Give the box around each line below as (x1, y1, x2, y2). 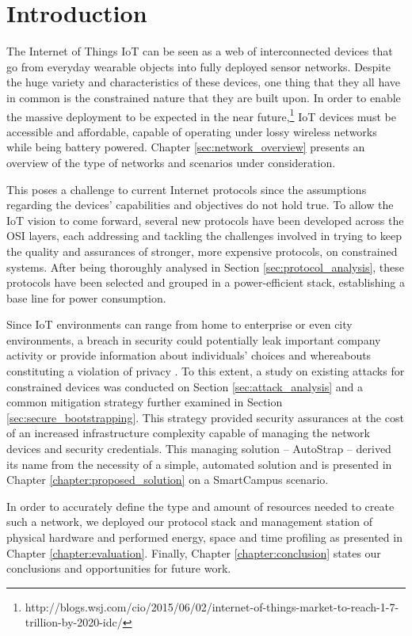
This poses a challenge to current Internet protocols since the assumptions (6, 181, 367, 197)
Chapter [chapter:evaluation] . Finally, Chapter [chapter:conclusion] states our (6, 544, 381, 561)
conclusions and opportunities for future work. (6, 560, 231, 577)
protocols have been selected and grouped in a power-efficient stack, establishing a (6, 274, 405, 291)
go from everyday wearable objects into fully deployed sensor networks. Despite (6, 58, 391, 74)
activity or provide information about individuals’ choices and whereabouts (6, 347, 372, 364)
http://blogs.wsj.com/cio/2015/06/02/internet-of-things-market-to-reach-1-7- (25, 598, 399, 615)
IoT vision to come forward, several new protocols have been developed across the (6, 211, 404, 228)
